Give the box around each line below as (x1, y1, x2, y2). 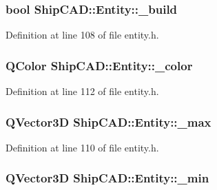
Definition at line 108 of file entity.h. (6, 28, 159, 42)
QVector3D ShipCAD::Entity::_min (6, 169, 209, 187)
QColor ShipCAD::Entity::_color (6, 56, 193, 74)
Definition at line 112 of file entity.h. (6, 84, 159, 98)
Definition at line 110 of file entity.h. (6, 140, 159, 154)
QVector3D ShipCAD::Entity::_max (6, 113, 211, 130)
